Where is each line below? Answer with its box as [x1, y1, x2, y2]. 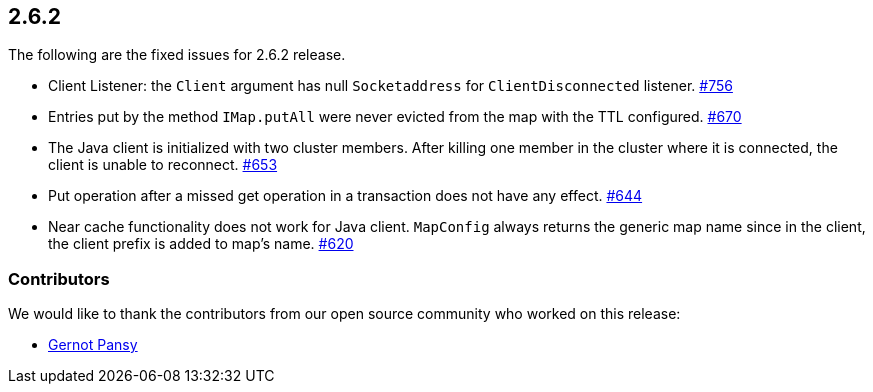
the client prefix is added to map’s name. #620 [48, 235, 354, 253]
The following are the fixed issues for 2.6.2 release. [8, 46, 346, 64]
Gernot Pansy [48, 336, 138, 354]
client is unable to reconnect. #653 [48, 156, 278, 174]
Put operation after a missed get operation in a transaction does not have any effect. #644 [48, 187, 643, 205]
